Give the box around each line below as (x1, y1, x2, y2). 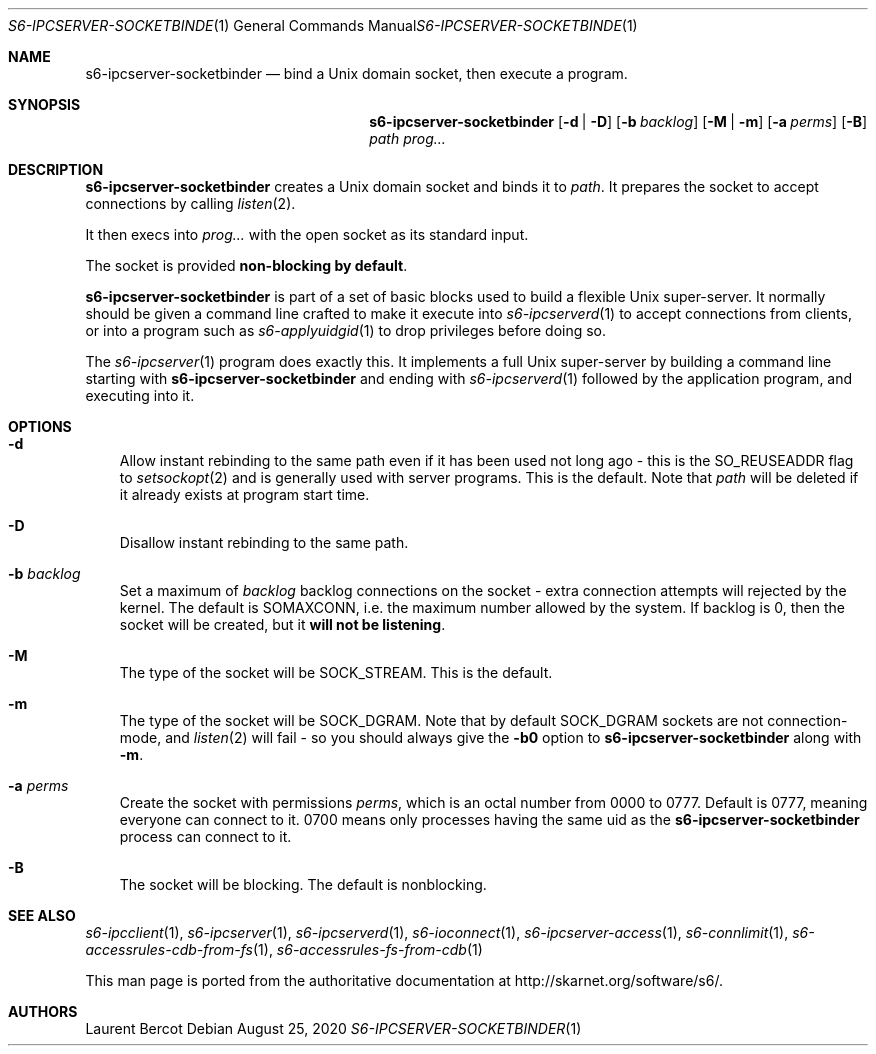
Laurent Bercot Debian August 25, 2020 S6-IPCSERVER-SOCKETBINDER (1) (85, 1020, 582, 1037)
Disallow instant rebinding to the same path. (119, 534, 409, 551)
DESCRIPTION (8, 161, 104, 178)
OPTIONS (8, 418, 72, 435)
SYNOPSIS (8, 96, 81, 113)
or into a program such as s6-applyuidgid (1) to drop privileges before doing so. (85, 322, 607, 339)
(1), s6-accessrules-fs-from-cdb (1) (252, 941, 483, 958)
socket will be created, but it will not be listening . (119, 616, 446, 633)
